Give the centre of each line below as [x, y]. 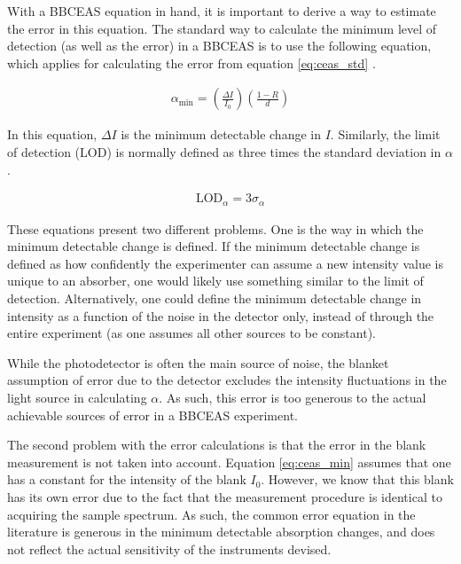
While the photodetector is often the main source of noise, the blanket [198, 362]
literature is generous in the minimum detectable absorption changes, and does [221, 532]
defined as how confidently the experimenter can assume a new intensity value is [225, 263]
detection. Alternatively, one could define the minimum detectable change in [215, 298]
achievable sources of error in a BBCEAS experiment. [152, 415]
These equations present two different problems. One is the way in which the [215, 228]
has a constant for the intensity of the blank [127, 479]
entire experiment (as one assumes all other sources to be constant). [191, 333]
